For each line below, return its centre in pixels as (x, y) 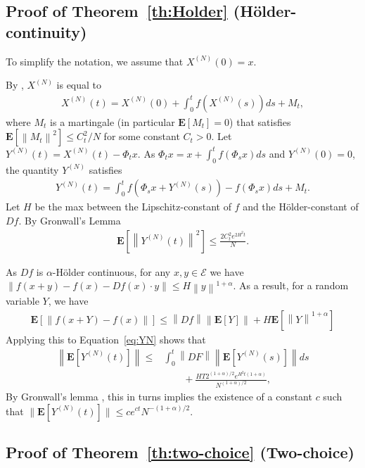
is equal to (79, 85)
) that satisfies (260, 121)
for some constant (142, 136)
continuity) (46, 31)
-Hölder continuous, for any (111, 271)
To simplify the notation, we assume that (95, 61)
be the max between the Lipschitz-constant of (133, 207)
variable (23, 301)
